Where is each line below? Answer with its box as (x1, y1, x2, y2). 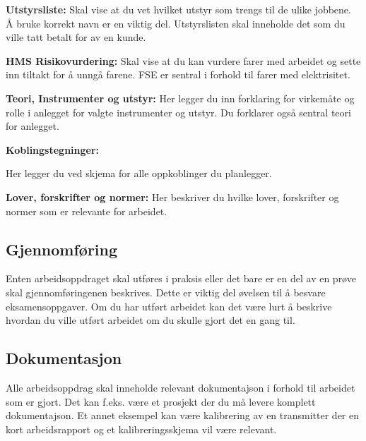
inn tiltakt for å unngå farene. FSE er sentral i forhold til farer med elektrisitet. (6, 67, 350, 82)
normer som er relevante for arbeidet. (6, 203, 167, 218)
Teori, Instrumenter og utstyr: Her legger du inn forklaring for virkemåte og (6, 90, 355, 105)
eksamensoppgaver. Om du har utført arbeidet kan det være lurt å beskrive (6, 298, 332, 313)
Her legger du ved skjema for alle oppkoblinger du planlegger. (6, 166, 272, 181)
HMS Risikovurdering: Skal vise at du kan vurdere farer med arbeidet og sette (6, 53, 361, 68)
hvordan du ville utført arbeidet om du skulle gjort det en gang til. (6, 313, 295, 327)
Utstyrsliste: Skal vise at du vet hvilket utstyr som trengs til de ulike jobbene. (6, 2, 351, 16)
